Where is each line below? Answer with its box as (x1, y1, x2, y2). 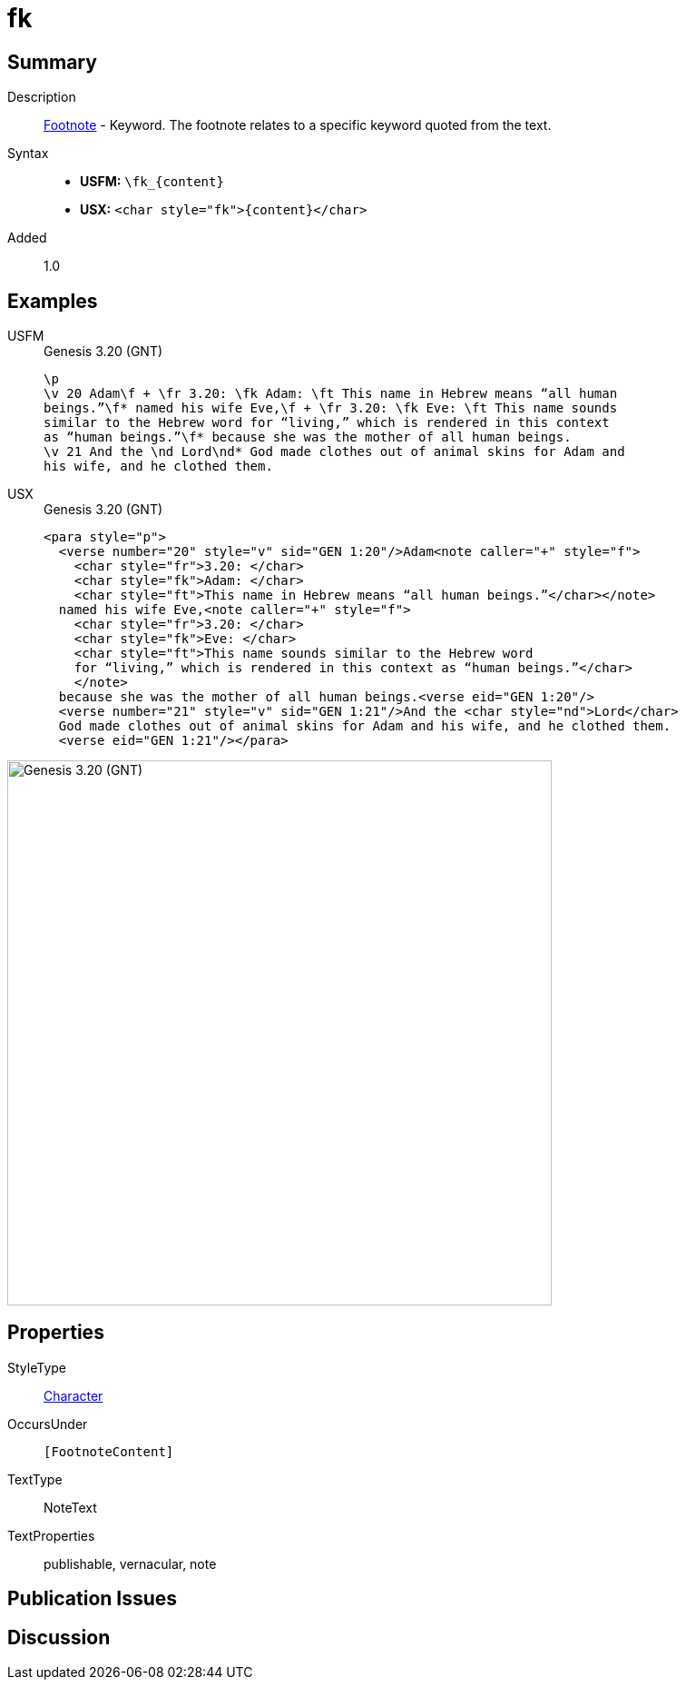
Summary (7, 50, 97, 74)
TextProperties (7, 1527, 95, 1543)
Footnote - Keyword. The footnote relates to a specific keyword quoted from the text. (44, 117, 552, 134)
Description (7, 89, 76, 105)
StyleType (7, 1359, 66, 1375)
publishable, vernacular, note (44, 1555, 217, 1572)
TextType (7, 1471, 63, 1487)
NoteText (44, 1499, 97, 1515)
